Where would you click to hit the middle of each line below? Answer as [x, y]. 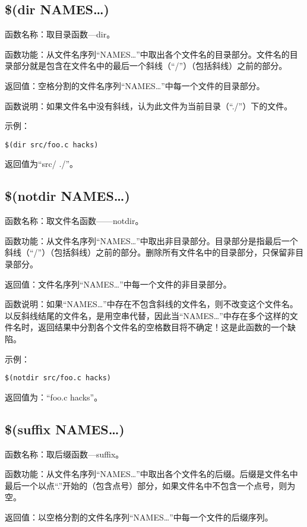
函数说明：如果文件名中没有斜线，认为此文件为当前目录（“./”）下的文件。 [149, 105]
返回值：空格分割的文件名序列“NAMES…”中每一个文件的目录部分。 [135, 85]
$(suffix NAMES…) [65, 429]
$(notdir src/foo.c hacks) [58, 378]
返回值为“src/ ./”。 [41, 164]
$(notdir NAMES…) [67, 196]
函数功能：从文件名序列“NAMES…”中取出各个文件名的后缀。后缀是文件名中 [151, 474]
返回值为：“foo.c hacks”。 [54, 397]
